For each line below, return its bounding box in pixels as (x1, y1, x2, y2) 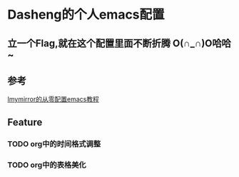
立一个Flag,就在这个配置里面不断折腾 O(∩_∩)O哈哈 (7, 37, 231, 49)
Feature (7, 116, 43, 128)
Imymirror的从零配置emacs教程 (7, 95, 100, 103)
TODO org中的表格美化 (7, 160, 87, 170)
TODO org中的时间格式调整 (7, 138, 101, 148)
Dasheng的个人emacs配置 (7, 6, 166, 23)
